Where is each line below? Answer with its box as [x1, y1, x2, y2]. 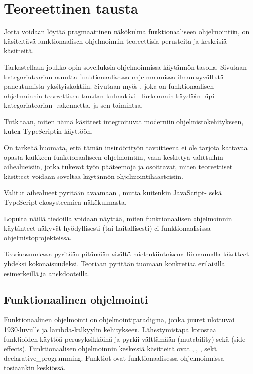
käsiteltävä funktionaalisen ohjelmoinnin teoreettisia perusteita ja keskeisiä [4, 36, 227, 46]
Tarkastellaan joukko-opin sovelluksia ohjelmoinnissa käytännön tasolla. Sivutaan [4, 61, 247, 72]
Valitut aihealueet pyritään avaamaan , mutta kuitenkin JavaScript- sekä [4, 187, 222, 197]
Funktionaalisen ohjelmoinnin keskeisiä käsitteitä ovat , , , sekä [29, 343, 217, 354]
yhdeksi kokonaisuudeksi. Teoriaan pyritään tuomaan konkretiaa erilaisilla [4, 258, 225, 268]
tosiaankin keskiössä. [4, 362, 66, 373]
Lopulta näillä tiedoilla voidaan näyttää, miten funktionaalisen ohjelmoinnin [4, 213, 232, 223]
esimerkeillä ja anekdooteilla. [4, 268, 90, 278]
